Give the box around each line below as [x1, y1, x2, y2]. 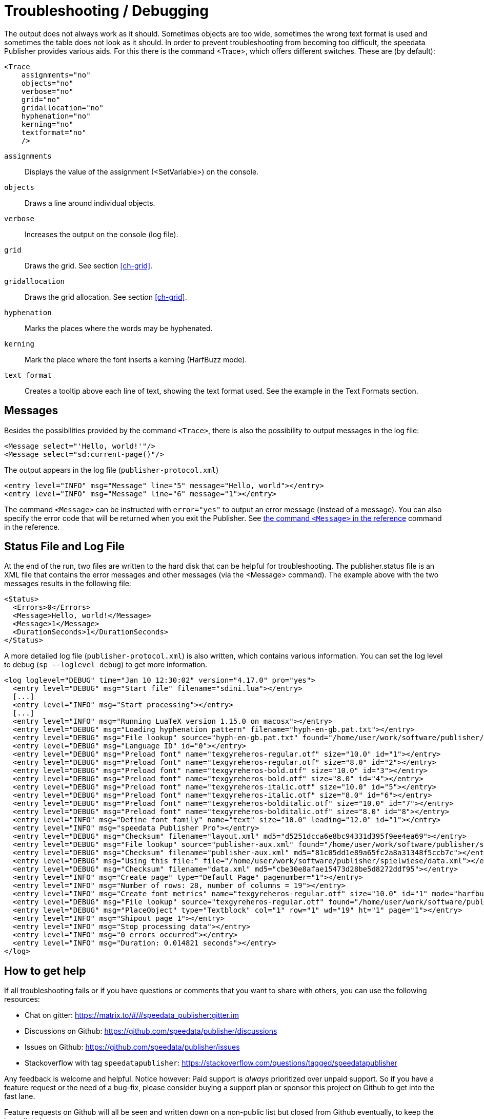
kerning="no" [21, 120, 73, 128]
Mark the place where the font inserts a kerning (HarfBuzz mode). [25, 355, 247, 364]
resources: [4, 995, 40, 1004]
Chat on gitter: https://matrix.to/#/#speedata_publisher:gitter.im [25, 1011, 239, 1020]
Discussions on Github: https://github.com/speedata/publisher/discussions [25, 1027, 277, 1036]
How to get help [4, 964, 86, 977]
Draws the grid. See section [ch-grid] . [25, 261, 153, 270]
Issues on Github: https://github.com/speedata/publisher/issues [25, 1043, 240, 1052]
